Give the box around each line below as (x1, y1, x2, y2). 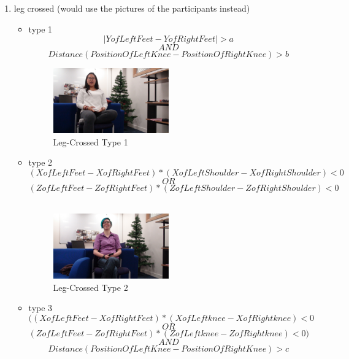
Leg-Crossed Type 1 (53, 135, 128, 148)
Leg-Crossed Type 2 (53, 280, 128, 293)
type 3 (28, 301, 53, 314)
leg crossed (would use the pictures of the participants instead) (13, 2, 250, 14)
